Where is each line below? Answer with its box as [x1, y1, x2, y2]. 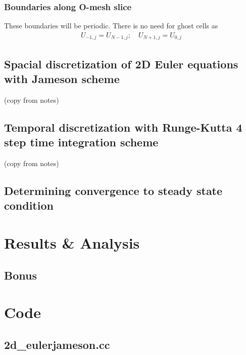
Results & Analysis [4, 232, 140, 253]
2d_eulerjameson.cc [4, 336, 110, 352]
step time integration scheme [4, 134, 159, 150]
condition [4, 198, 54, 213]
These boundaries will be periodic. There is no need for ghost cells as [4, 20, 218, 31]
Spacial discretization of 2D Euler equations [4, 56, 238, 71]
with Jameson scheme [4, 71, 120, 87]
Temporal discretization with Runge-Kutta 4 [4, 119, 242, 135]
